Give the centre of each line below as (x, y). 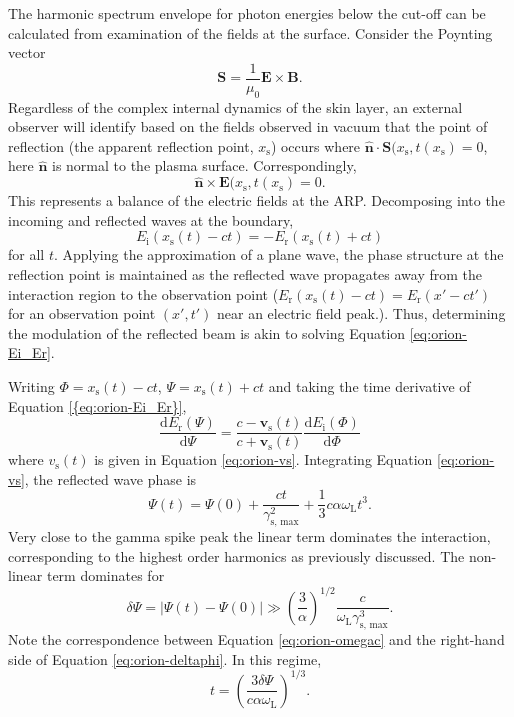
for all (26, 254)
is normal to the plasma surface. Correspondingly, (204, 165)
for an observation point (82, 313)
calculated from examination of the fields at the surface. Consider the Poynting (250, 32)
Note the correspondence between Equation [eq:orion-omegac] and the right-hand (256, 638)
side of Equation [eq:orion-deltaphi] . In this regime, (165, 658)
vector (27, 52)
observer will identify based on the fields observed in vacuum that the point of (248, 126)
